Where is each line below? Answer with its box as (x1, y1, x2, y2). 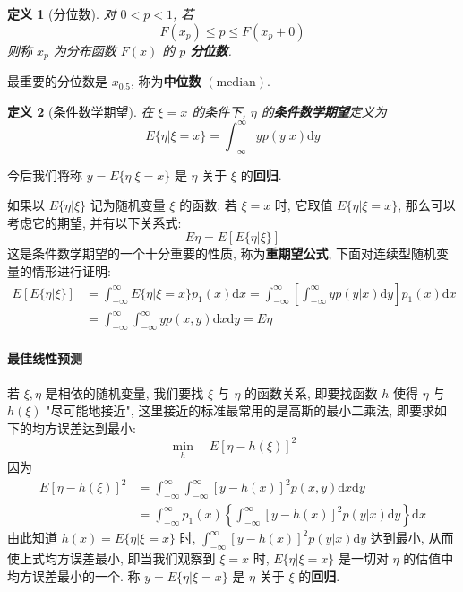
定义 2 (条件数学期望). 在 (7, 101, 154, 120)
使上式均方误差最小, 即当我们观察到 (7, 548, 216, 567)
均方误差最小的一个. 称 (7, 566, 141, 585)
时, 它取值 (274, 196, 333, 214)
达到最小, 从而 (370, 528, 454, 547)
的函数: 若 (179, 196, 237, 214)
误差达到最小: (56, 418, 136, 437)
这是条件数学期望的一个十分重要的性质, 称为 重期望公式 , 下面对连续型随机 (7, 244, 437, 263)
